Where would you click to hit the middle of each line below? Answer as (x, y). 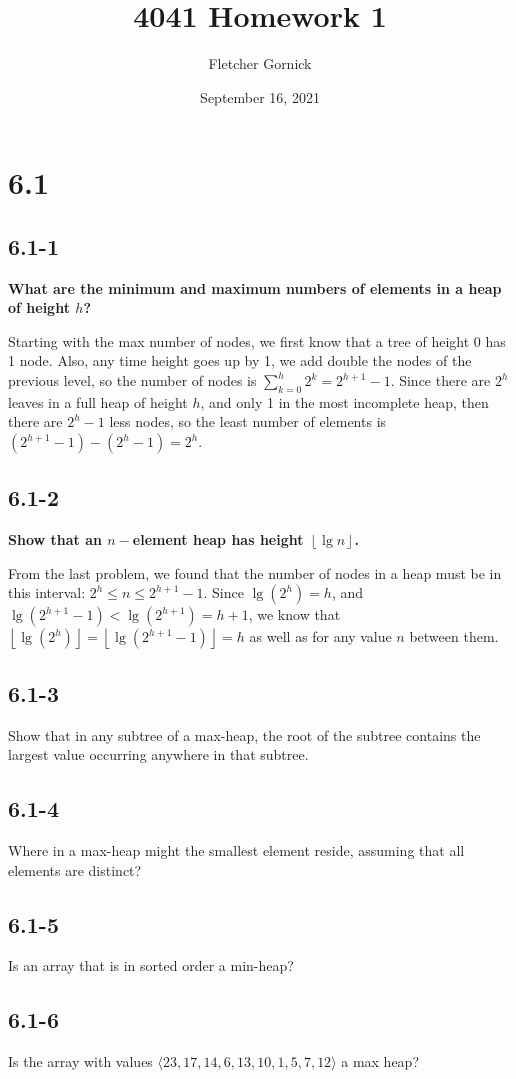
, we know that (294, 614)
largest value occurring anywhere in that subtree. (158, 754)
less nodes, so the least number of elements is (248, 421)
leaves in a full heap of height (98, 401)
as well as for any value (320, 636)
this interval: (47, 592)
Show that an (55, 539)
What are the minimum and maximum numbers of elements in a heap (255, 287)
